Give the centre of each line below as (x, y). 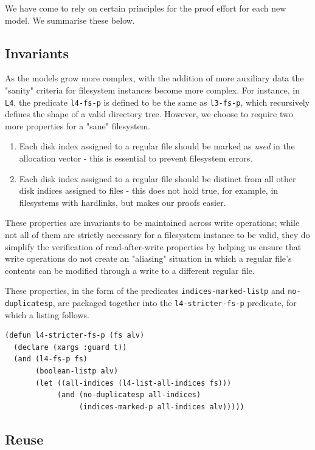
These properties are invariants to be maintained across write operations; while (152, 223)
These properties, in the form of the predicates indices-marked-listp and (145, 291)
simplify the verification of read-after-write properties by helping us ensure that (153, 246)
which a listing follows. (47, 314)
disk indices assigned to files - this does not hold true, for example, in (149, 190)
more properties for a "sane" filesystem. (78, 125)
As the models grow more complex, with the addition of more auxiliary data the (154, 78)
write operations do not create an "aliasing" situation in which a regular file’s (148, 258)
